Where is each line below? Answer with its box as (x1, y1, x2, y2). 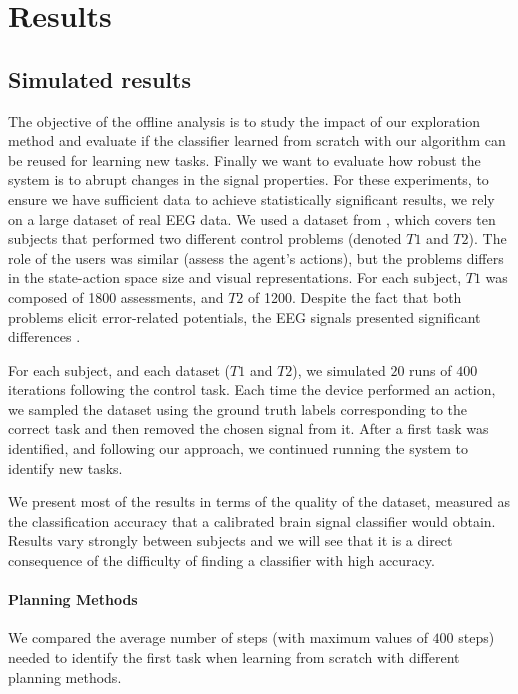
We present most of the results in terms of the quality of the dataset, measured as (8, 491, 510, 512)
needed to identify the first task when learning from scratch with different (8, 647, 460, 668)
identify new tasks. (8, 457, 123, 478)
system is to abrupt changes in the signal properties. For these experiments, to (8, 169, 489, 190)
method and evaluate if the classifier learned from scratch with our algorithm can (8, 130, 506, 151)
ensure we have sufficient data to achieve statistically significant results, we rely (8, 188, 495, 209)
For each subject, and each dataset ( (8, 359, 231, 380)
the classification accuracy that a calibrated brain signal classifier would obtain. (8, 510, 496, 531)
